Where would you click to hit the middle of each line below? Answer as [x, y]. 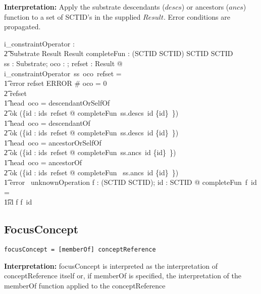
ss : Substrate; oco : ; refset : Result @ [63, 63]
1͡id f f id [18, 202]
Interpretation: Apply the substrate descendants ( [85, 7]
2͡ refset [15, 93]
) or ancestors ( [205, 7]
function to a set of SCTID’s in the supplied [72, 16]
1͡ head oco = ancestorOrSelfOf [53, 142]
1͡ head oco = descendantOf [47, 122]
